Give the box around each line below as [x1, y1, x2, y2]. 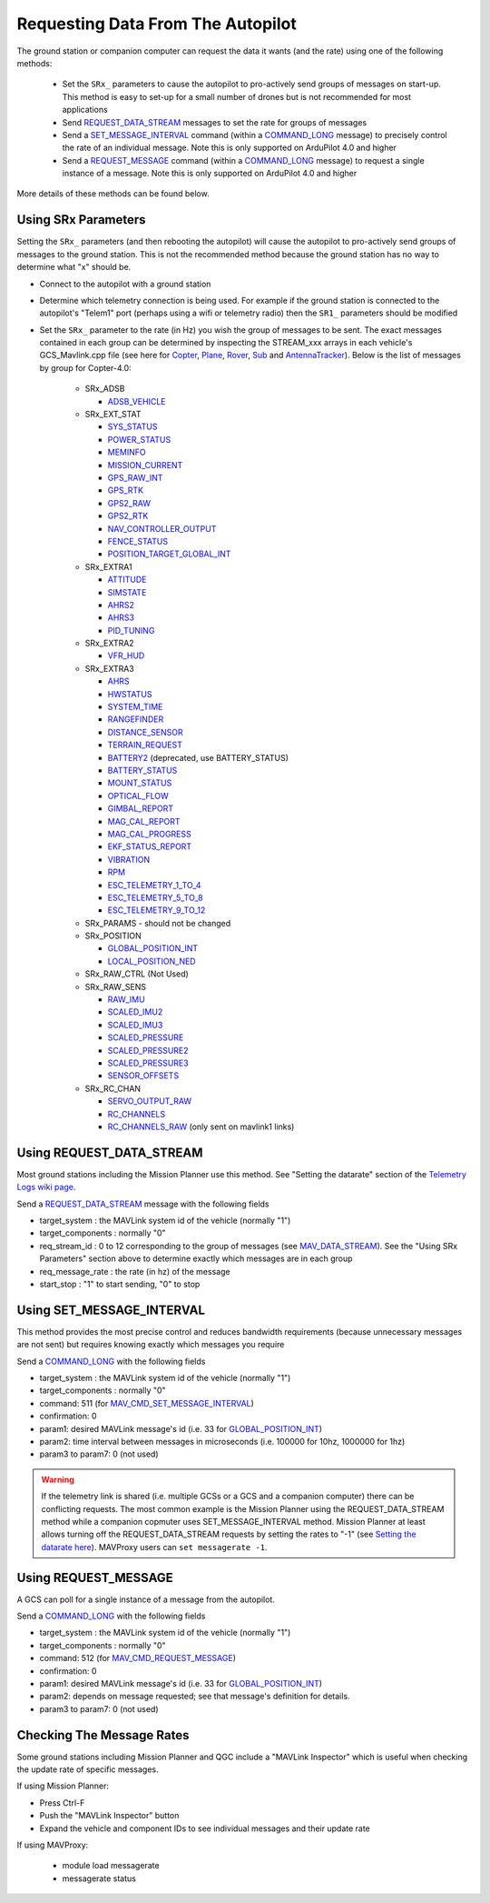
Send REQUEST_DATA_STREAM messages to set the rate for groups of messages [62, 116, 367, 127]
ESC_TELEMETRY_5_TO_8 [107, 892, 203, 903]
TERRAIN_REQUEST [107, 739, 183, 750]
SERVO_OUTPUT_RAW [107, 1096, 192, 1107]
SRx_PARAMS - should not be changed [84, 917, 231, 928]
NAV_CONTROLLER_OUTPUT [107, 523, 217, 534]
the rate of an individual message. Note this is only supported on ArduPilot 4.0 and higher [62, 142, 397, 154]
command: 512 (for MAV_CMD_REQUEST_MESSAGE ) [39, 1653, 236, 1664]
